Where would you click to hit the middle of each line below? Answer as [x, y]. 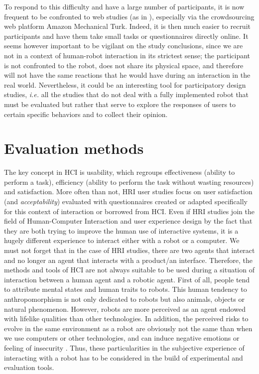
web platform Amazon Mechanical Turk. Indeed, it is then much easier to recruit [127, 26]
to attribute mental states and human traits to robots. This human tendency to [126, 289]
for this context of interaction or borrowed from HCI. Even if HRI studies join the [129, 211]
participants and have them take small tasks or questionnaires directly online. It [126, 36]
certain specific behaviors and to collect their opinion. [86, 114]
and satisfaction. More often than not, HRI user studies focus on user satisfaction [128, 191]
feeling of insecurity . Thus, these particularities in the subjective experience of [124, 347]
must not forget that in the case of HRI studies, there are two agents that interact [129, 250]
